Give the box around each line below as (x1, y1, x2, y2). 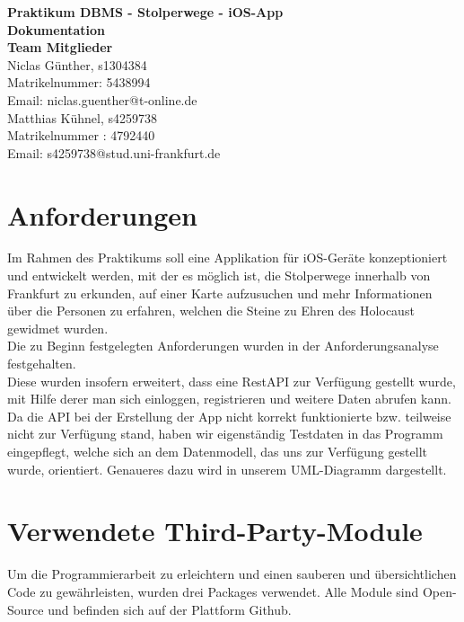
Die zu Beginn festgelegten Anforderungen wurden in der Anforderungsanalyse (7, 336, 439, 355)
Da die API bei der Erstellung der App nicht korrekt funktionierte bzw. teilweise (7, 406, 451, 425)
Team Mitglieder (7, 38, 113, 57)
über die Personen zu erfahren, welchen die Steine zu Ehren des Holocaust (7, 301, 415, 320)
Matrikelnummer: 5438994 (7, 73, 151, 92)
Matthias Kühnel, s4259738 (7, 108, 158, 127)
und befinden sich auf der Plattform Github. (48, 600, 292, 618)
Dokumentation (7, 20, 105, 39)
